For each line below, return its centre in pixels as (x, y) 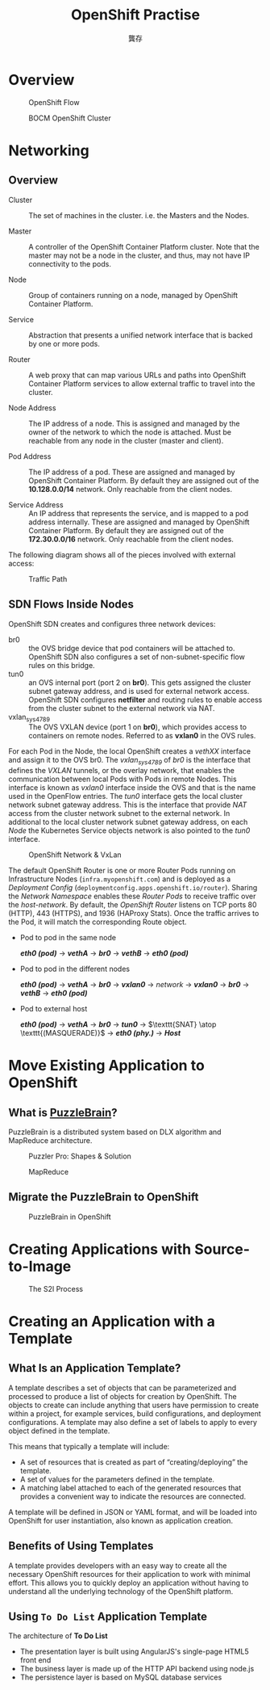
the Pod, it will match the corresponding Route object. (98, 922)
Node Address (32, 408)
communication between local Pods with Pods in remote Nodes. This (123, 779)
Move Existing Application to (107, 1066)
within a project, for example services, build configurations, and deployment (135, 1413)
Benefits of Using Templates (81, 1546)
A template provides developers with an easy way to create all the (118, 1566)
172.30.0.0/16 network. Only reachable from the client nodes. (131, 539)
